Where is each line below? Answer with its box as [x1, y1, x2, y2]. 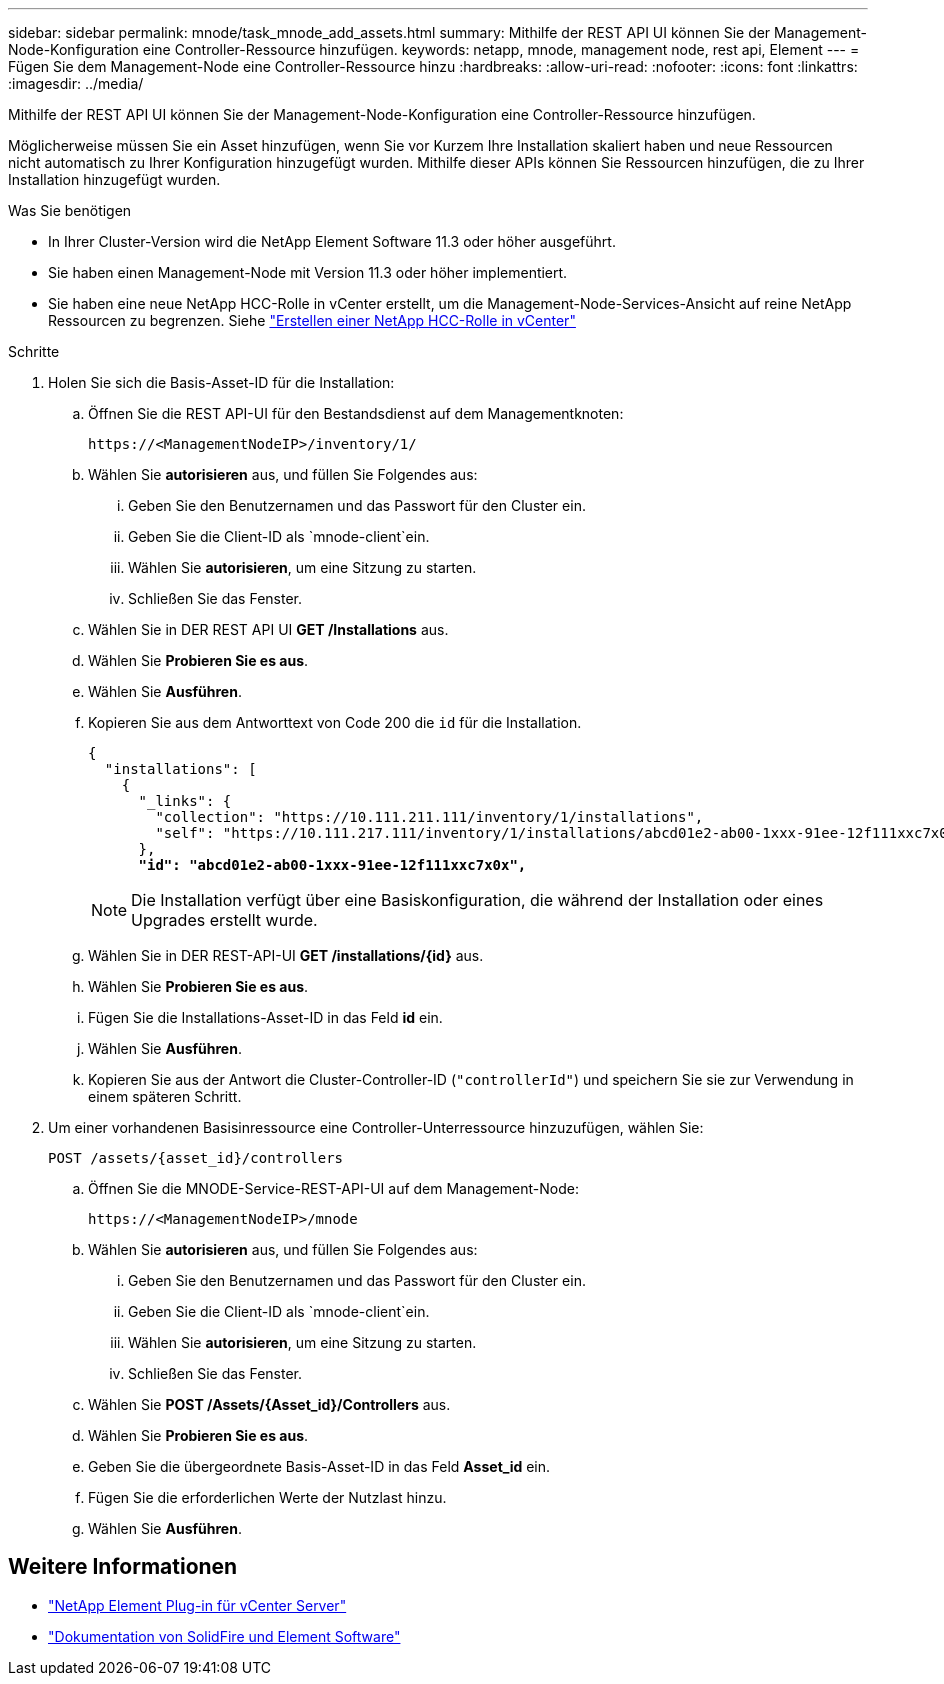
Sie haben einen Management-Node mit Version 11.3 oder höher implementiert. [48, 264, 568, 281]
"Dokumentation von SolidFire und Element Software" [48, 1627, 401, 1645]
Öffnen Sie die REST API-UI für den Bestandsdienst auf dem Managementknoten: [88, 405, 624, 422]
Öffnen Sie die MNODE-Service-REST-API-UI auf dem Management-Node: [88, 1180, 580, 1197]
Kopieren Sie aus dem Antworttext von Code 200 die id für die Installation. [88, 714, 582, 731]
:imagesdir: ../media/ [8, 75, 144, 92]
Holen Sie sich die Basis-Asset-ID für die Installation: [48, 374, 395, 391]
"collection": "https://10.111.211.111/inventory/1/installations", [155, 809, 704, 825]
